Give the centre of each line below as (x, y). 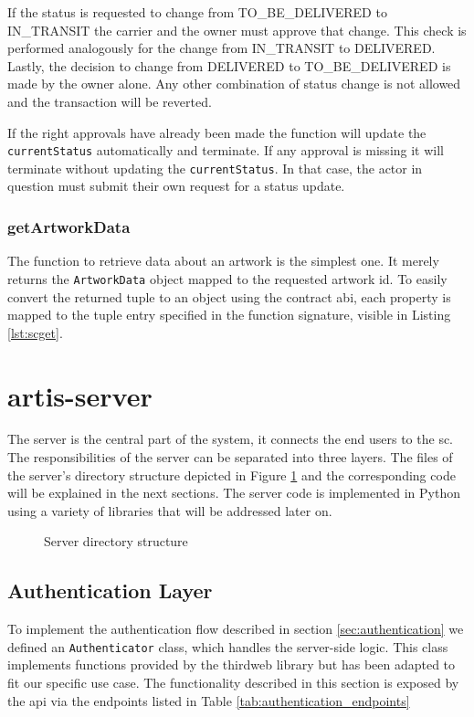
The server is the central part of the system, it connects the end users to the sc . (231, 439)
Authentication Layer (110, 590)
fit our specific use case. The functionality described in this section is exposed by (233, 683)
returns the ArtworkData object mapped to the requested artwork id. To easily (227, 278)
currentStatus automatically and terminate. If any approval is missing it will (226, 150)
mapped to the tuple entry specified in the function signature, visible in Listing (229, 315)
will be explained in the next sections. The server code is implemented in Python (234, 493)
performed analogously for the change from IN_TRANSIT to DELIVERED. (221, 48)
